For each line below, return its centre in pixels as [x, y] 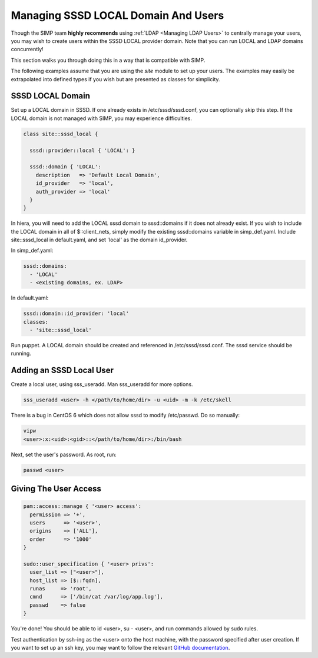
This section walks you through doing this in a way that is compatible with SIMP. [108, 60]
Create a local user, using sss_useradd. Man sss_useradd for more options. [102, 384]
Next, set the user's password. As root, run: [64, 454]
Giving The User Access [56, 488]
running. [21, 354]
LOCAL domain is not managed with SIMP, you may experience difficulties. [102, 118]
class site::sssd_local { [61, 134]
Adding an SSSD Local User [62, 370]
